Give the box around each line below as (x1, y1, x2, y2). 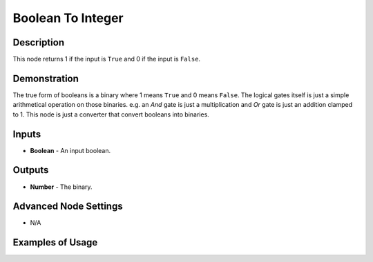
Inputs (12, 128, 41, 140)
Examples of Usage (12, 236, 98, 248)
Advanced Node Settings (12, 201, 124, 212)
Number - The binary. (30, 183, 93, 191)
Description (12, 37, 65, 48)
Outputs (12, 164, 49, 176)
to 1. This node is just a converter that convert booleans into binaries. (12, 110, 210, 119)
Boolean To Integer (12, 10, 124, 26)
